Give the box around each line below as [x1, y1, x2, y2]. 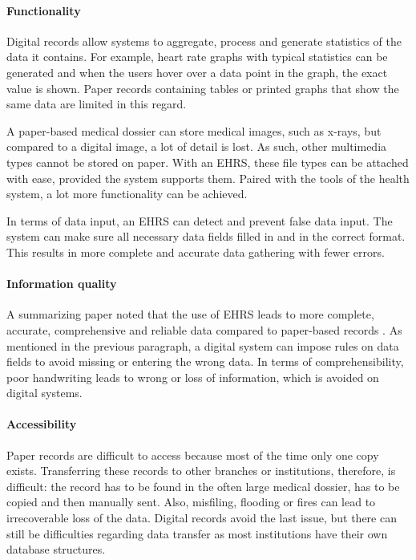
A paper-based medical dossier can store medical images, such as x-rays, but [6, 122, 382, 139]
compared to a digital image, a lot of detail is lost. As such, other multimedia [6, 138, 387, 155]
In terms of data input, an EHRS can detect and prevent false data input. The [6, 212, 393, 229]
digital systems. [6, 384, 83, 401]
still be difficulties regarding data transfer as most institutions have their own [6, 525, 388, 542]
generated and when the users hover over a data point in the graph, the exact [6, 63, 388, 80]
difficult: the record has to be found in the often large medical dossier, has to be [6, 477, 400, 494]
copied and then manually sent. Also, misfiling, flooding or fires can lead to [6, 493, 376, 510]
